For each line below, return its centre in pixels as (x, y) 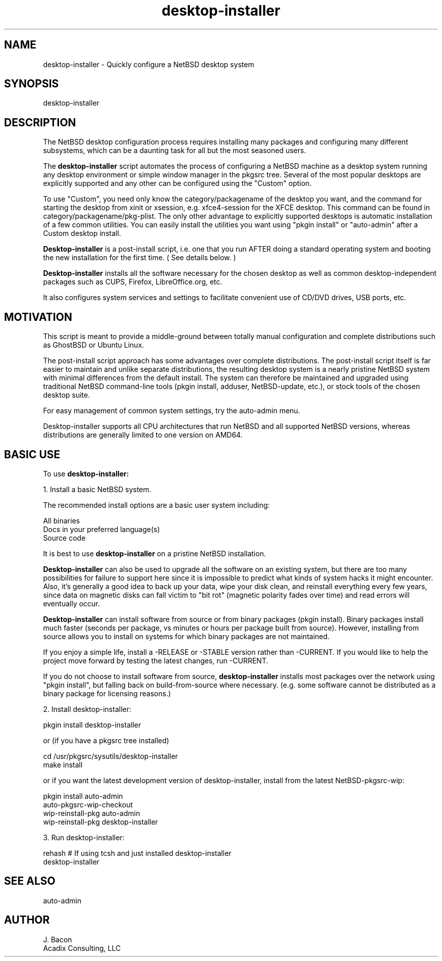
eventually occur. (71, 603)
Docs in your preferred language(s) (101, 529)
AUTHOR (27, 920)
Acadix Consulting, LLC (82, 948)
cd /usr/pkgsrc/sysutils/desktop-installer (111, 756)
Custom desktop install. (82, 233)
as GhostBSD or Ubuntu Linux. (94, 345)
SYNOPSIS (32, 84)
